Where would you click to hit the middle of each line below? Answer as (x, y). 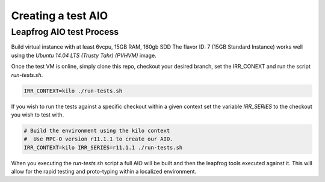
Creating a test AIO (60, 16)
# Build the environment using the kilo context (97, 130)
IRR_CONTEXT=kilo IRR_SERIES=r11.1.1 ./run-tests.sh (103, 147)
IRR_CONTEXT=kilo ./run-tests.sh (73, 91)
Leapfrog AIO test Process (65, 32)
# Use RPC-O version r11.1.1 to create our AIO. (98, 139)
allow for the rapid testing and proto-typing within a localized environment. (104, 172)
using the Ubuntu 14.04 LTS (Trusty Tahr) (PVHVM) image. (84, 55)
